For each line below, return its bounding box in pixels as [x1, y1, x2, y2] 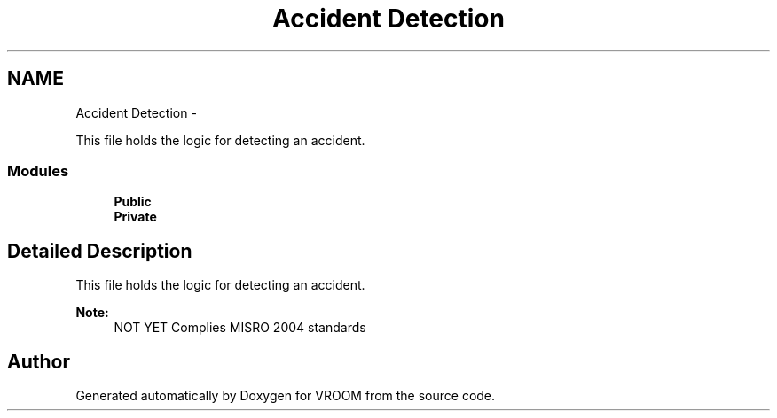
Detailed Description [7, 239, 192, 262]
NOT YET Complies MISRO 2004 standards [114, 320, 366, 336]
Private [114, 209, 157, 225]
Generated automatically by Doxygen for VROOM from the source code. [75, 388, 496, 404]
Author [7, 350, 70, 373]
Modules [7, 161, 69, 180]
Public [114, 194, 152, 210]
